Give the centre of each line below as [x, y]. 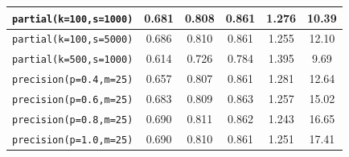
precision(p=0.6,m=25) [73, 100]
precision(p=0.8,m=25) [73, 120]
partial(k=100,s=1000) [73, 19]
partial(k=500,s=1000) [73, 60]
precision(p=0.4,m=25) [73, 80]
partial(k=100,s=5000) [73, 40]
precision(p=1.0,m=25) [73, 140]
